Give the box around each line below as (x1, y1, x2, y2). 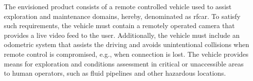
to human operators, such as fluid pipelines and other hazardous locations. (4, 68, 226, 78)
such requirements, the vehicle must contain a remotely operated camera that (4, 20, 235, 31)
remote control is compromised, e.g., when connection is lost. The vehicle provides (4, 49, 249, 59)
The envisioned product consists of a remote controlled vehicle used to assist (4, 1, 232, 11)
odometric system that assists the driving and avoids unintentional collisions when (4, 39, 249, 49)
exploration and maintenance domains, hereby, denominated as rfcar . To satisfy (4, 11, 241, 21)
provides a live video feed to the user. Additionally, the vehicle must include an (4, 30, 240, 40)
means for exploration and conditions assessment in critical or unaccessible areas (4, 58, 244, 68)
